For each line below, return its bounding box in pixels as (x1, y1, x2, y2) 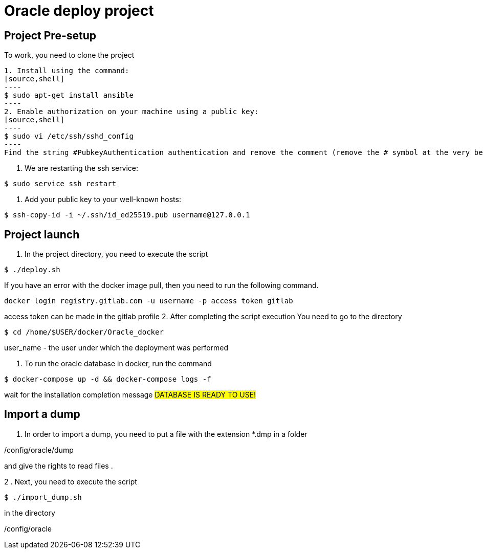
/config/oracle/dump (4, 445, 74, 454)
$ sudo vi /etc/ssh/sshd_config (4, 132, 134, 141)
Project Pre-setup (4, 29, 96, 42)
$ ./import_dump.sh (4, 493, 82, 501)
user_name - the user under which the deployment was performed (4, 343, 229, 352)
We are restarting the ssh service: (25, 164, 138, 173)
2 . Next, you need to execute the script (4, 477, 137, 486)
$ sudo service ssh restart (4, 180, 117, 188)
